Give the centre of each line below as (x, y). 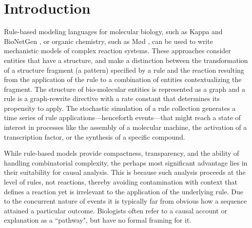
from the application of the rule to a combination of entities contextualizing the (123, 79)
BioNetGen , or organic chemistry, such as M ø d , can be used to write (108, 41)
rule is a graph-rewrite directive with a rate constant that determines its (112, 98)
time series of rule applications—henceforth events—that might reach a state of (122, 117)
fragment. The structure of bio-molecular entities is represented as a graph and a (125, 89)
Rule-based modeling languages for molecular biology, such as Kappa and (113, 31)
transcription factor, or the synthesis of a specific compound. (95, 136)
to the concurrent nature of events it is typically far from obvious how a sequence (126, 201)
